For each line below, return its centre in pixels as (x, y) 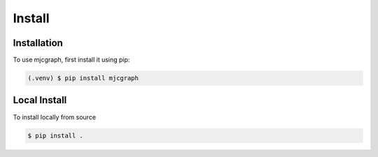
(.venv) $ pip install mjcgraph (83, 78)
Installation (38, 43)
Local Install (40, 100)
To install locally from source (55, 117)
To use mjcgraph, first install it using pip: (71, 60)
